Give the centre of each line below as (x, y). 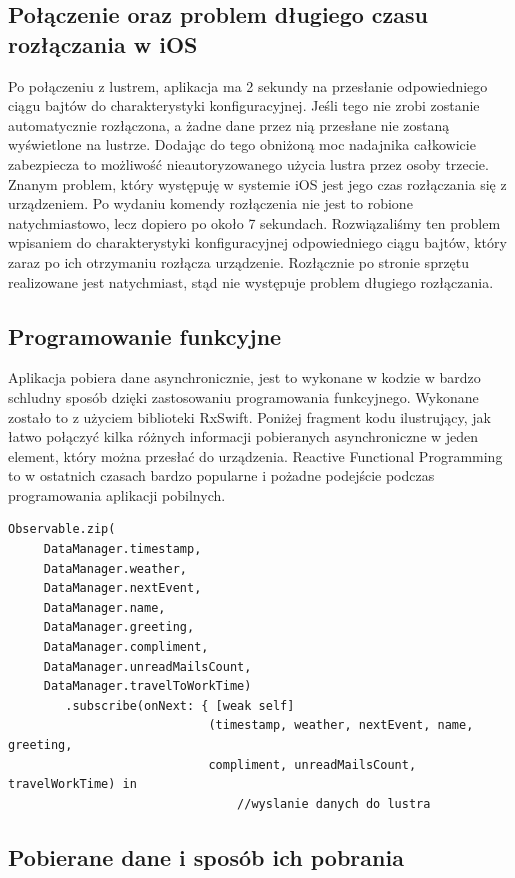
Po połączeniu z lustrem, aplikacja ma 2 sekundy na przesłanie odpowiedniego (248, 85)
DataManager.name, (104, 607)
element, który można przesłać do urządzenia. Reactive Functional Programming (255, 455)
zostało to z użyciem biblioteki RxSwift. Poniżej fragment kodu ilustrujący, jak (249, 416)
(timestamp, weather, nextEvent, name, (341, 725)
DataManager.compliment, (126, 647)
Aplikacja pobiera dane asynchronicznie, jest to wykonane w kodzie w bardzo (244, 377)
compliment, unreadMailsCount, (312, 764)
